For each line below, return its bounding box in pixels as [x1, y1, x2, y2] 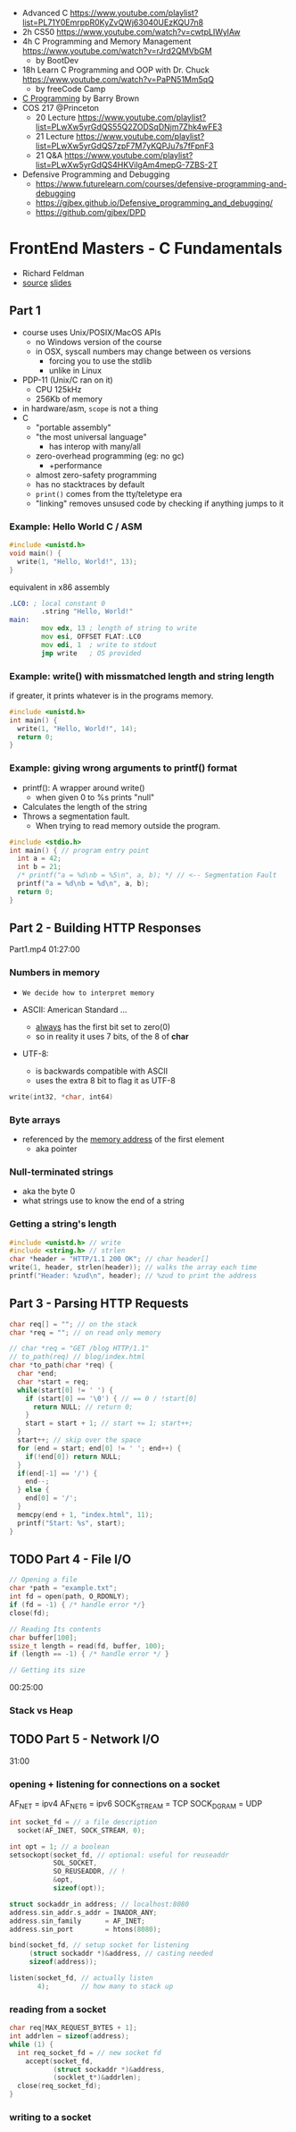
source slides [21, 277, 72, 288]
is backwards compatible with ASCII [35, 1066, 169, 1076]
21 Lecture [35, 131, 74, 141]
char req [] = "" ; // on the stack [9, 1319, 138, 1328]
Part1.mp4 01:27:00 [9, 944, 80, 955]
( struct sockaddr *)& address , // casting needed [29, 1949, 214, 1959]
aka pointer [35, 1143, 78, 1154]
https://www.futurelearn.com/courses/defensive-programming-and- [35, 179, 287, 189]
